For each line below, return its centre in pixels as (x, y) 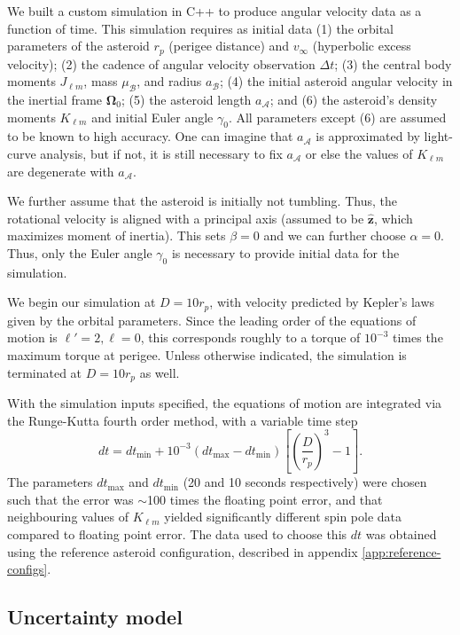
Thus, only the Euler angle (80, 252)
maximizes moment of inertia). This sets (117, 235)
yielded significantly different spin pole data (283, 517)
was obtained (401, 534)
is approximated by (368, 136)
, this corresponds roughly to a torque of (250, 337)
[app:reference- (402, 551)
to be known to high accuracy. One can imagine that (150, 136)
